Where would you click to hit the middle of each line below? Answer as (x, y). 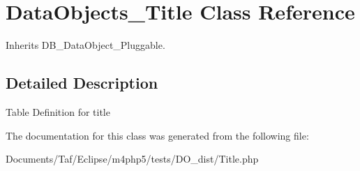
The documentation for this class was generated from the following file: (157, 135)
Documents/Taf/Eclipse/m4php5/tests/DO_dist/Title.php (132, 159)
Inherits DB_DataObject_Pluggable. (85, 45)
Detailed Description (82, 83)
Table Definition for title (58, 111)
